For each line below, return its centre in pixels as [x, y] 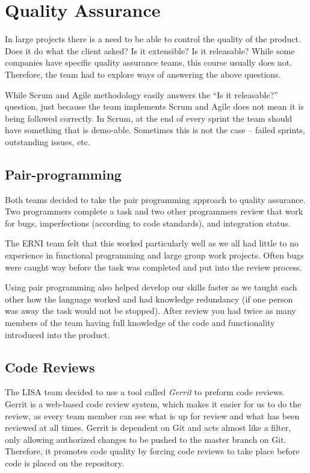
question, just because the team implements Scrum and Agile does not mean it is [154, 106]
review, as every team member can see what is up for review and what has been [152, 415]
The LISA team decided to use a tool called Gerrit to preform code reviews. [145, 392]
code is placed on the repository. [64, 462]
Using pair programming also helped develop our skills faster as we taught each [151, 287]
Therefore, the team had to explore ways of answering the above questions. [143, 74]
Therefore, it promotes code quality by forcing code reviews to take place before [152, 451]
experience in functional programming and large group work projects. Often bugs [154, 255]
